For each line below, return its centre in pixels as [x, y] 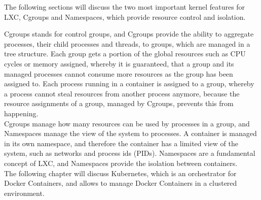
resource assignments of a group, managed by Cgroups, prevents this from [119, 103]
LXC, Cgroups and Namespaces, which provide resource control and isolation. [125, 16]
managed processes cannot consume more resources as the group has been [119, 73]
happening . [21, 113]
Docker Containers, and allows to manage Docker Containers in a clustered [121, 183]
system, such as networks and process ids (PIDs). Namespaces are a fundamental [130, 153]
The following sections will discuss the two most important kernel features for [125, 7]
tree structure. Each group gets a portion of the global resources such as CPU [125, 54]
